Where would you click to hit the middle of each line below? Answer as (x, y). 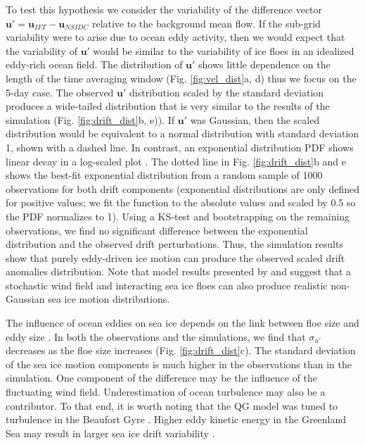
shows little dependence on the (264, 64)
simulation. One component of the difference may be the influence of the (162, 378)
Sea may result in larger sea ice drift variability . (110, 433)
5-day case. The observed (60, 92)
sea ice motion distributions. (109, 299)
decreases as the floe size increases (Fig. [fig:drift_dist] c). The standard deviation (181, 350)
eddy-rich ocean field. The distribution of (94, 64)
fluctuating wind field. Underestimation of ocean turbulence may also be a (166, 392)
